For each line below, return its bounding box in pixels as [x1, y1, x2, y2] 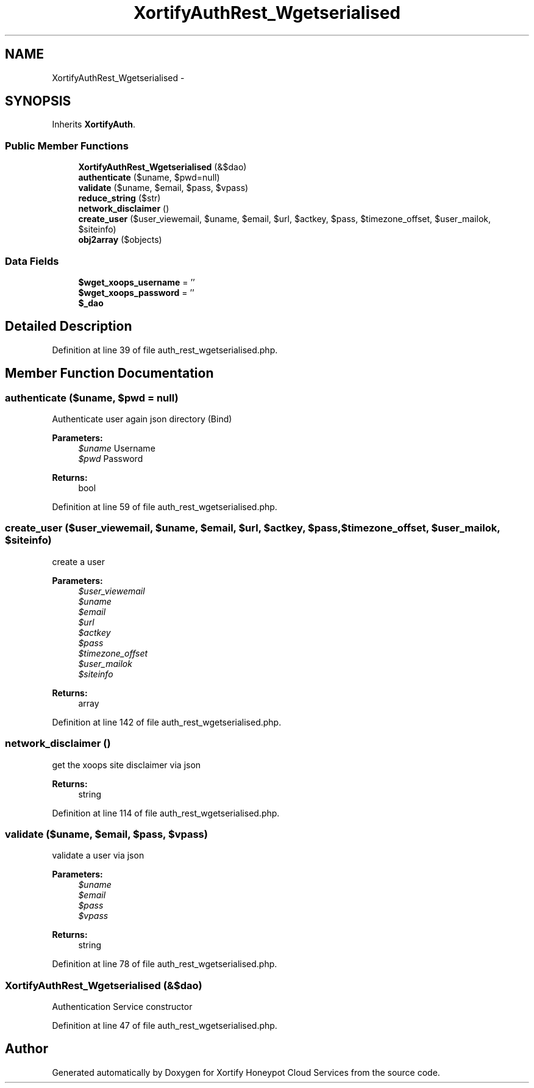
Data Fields [5, 254, 59, 267]
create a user [52, 556, 105, 567]
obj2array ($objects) [78, 234, 162, 245]
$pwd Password [78, 453, 143, 464]
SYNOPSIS [5, 93, 71, 109]
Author [5, 1041, 48, 1057]
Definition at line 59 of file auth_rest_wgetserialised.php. [52, 502, 277, 512]
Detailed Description [5, 319, 132, 334]
